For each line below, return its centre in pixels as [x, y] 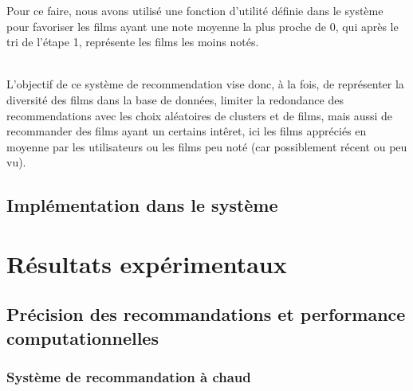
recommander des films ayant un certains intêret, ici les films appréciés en [187, 131]
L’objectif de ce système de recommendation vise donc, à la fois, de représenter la [205, 84]
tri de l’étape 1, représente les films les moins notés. [133, 42]
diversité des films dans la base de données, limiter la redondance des [175, 99]
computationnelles [83, 337]
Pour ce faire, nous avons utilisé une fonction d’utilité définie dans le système [195, 10]
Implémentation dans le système [142, 205]
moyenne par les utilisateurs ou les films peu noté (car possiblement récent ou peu [207, 146]
